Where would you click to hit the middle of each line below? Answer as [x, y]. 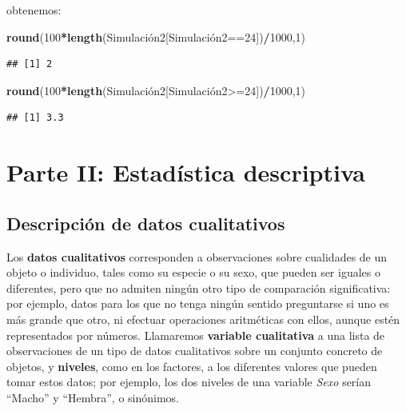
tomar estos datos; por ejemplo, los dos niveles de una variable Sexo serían [189, 382]
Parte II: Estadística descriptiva [186, 172]
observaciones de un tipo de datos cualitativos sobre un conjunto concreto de [195, 351]
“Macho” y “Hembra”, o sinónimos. [93, 397]
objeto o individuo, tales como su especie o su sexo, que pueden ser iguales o [193, 272]
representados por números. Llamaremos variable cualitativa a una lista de [196, 335]
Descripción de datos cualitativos [146, 223]
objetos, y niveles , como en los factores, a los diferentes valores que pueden [192, 366]
